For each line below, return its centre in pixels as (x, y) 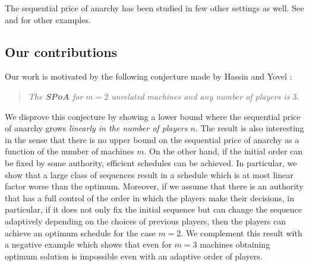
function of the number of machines (70, 151)
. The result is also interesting (250, 128)
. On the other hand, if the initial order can (223, 151)
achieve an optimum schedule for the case (80, 232)
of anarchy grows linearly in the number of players (96, 128)
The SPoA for (56, 96)
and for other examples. (48, 19)
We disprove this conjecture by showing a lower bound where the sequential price (153, 116)
